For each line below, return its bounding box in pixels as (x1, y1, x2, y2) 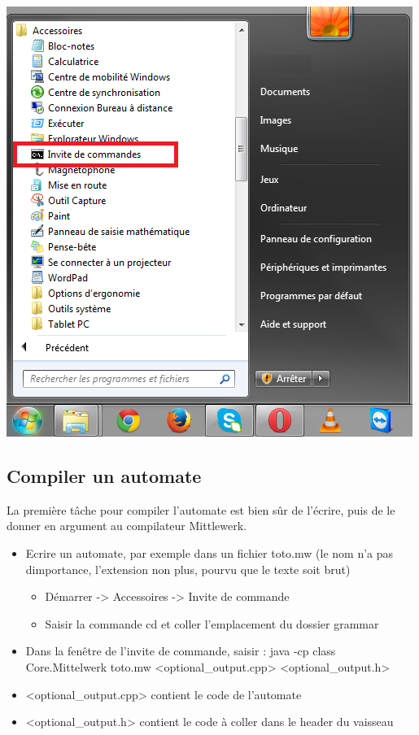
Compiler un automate (7, 463, 202, 488)
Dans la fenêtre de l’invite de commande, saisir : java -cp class (25, 642, 336, 659)
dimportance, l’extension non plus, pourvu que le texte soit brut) (25, 560, 351, 577)
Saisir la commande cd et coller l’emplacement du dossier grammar (45, 615, 379, 632)
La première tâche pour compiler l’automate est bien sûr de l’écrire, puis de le (7, 501, 395, 518)
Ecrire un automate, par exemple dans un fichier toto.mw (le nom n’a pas (25, 544, 394, 561)
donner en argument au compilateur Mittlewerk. (7, 517, 247, 534)
